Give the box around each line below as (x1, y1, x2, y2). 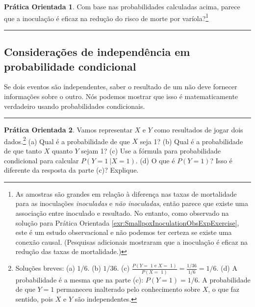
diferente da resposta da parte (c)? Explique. (4, 165, 139, 175)
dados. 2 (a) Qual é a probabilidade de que (4, 134, 130, 146)
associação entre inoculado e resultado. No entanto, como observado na (15, 208, 229, 218)
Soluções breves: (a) (15, 263, 75, 273)
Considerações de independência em (4, 44, 190, 59)
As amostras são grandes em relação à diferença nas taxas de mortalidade (15, 188, 237, 199)
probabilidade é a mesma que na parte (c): (15, 274, 144, 284)
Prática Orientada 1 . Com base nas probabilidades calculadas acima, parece (4, 1, 240, 11)
